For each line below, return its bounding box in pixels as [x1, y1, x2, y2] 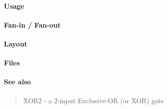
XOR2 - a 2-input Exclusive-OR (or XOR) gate [23, 95, 164, 105]
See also [4, 77, 31, 87]
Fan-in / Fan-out [4, 19, 61, 30]
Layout [4, 38, 28, 48]
